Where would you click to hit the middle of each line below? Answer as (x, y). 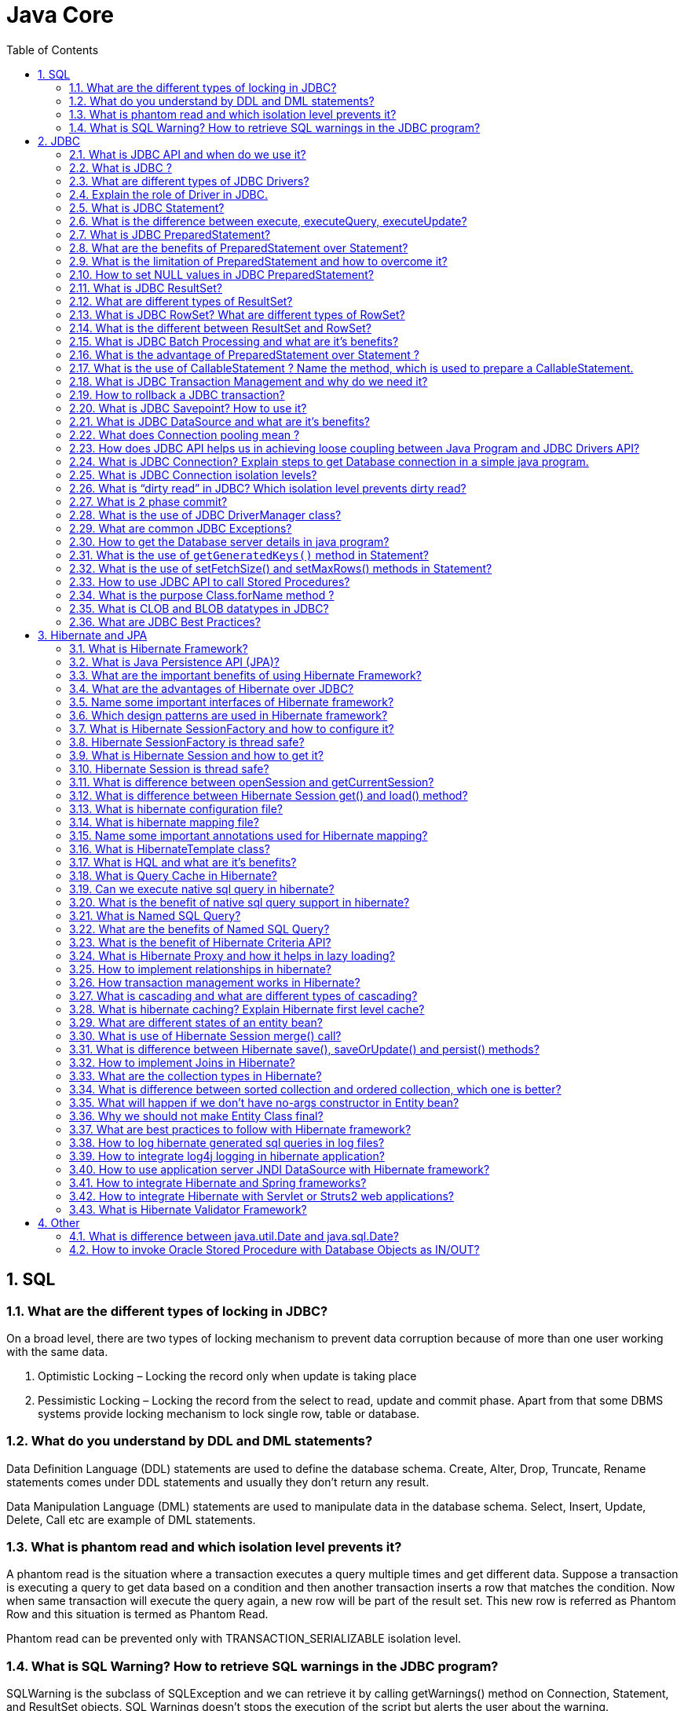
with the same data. (57, 1351)
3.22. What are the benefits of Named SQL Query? (199, 929)
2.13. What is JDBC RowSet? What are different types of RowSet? (237, 314)
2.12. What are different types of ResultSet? (181, 301)
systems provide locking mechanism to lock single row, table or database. (229, 1413)
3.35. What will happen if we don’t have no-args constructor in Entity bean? (264, 1102)
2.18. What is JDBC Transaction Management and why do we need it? (249, 381)
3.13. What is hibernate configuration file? (176, 808)
